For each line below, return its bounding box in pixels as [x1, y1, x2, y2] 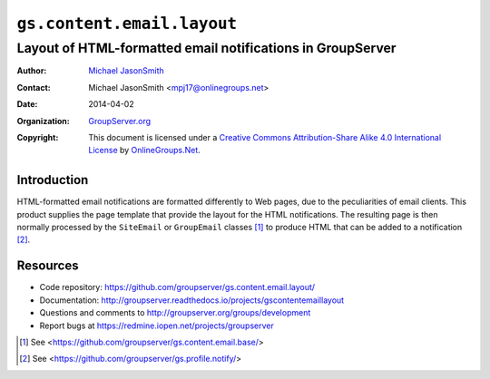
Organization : [16, 115, 70, 126]
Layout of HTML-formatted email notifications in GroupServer [16, 40, 397, 56]
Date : [16, 99, 38, 110]
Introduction [16, 172, 89, 188]
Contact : [16, 82, 52, 92]
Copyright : [16, 131, 59, 142]
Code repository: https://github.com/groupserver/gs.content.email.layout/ [39, 282, 316, 293]
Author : [16, 65, 47, 76]
